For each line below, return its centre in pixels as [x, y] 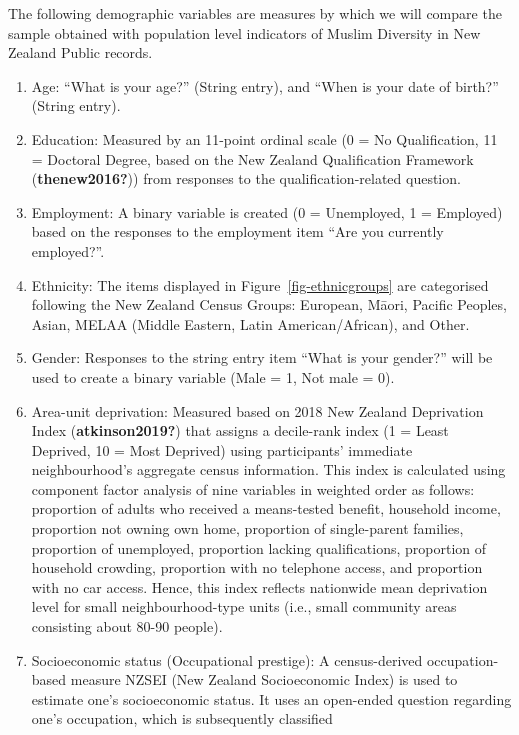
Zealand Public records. [80, 52]
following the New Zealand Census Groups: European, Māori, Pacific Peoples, [269, 304]
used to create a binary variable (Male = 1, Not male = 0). [213, 376]
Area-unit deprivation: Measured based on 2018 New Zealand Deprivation [257, 410]
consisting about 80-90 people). [127, 626]
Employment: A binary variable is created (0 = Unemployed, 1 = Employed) [267, 211]
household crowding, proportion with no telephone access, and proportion [257, 567]
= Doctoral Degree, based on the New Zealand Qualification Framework [252, 158]
